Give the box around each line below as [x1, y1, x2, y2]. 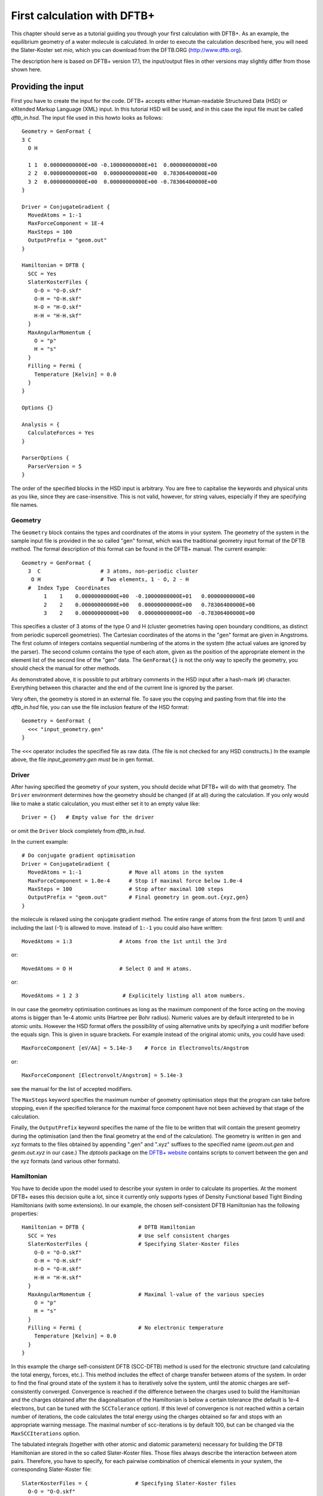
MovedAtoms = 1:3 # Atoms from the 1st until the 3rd [22, 938, 227, 945]
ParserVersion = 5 [28, 463, 82, 470]
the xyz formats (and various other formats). [11, 1157, 121, 1164]
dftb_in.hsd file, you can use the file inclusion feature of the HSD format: [11, 703, 190, 710]
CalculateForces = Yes [28, 430, 95, 436]
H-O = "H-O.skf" [33, 304, 82, 311]
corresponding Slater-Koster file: [11, 1466, 92, 1473]
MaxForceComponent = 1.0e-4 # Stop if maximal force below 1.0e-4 [28, 877, 243, 884]
